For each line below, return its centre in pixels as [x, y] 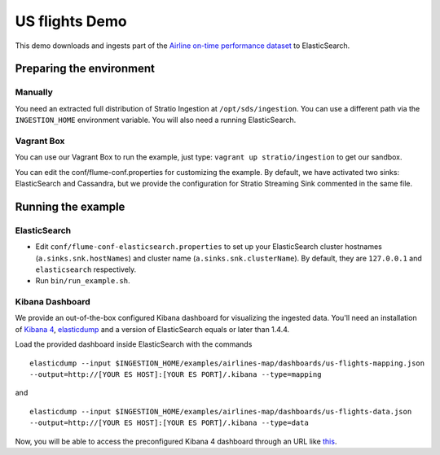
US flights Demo [71, 21]
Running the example [70, 206]
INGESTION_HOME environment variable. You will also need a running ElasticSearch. [156, 120]
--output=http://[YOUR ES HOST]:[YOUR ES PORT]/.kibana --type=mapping [176, 375]
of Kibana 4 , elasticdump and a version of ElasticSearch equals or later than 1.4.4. [152, 329]
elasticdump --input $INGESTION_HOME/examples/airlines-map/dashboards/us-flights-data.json [221, 411]
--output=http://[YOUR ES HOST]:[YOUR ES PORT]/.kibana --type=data [169, 423]
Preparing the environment [85, 69]
